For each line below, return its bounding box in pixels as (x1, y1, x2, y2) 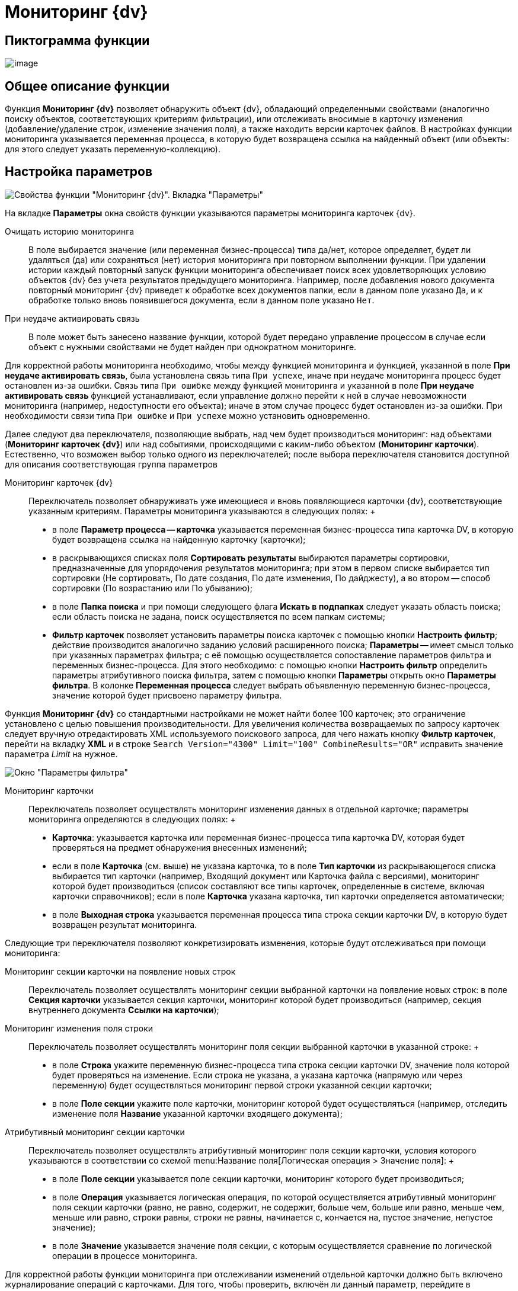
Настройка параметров (5, 164, 153, 180)
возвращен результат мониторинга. (52, 919, 197, 930)
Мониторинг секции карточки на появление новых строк (5, 966, 236, 976)
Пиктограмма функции (5, 33, 150, 48)
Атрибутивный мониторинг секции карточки (5, 1126, 185, 1137)
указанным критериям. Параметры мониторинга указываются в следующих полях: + (28, 505, 376, 516)
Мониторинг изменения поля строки (5, 1023, 154, 1033)
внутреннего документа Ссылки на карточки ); (28, 1004, 219, 1015)
